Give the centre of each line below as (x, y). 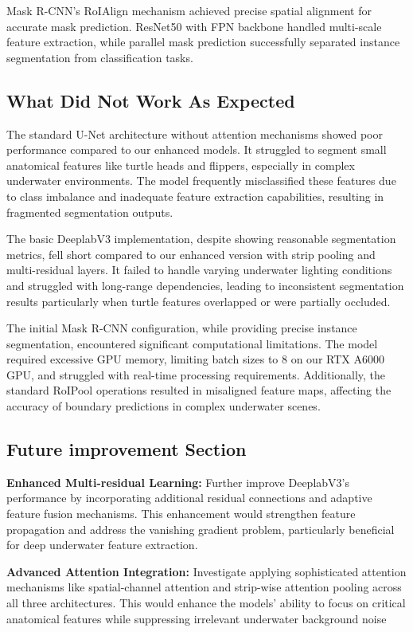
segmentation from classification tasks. (100, 57)
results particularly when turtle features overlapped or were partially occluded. (199, 301)
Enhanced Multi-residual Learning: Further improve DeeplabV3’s (178, 482)
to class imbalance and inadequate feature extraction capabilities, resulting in (195, 196)
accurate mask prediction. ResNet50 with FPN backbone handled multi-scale (194, 26)
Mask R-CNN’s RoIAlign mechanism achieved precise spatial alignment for (189, 10)
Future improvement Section (127, 449)
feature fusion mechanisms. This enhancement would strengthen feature (181, 514)
